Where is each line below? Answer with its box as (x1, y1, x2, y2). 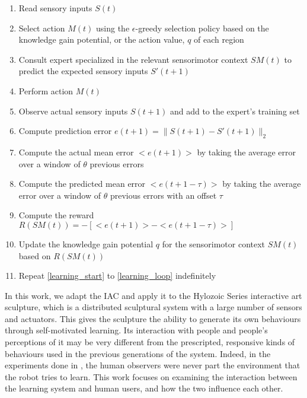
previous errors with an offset (110, 189, 217, 201)
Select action (18, 21, 65, 34)
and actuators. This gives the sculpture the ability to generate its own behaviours (5, 312, 301, 324)
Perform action (18, 84, 73, 97)
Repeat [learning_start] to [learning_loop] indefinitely (18, 269, 216, 282)
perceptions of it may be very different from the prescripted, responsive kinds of (5, 336, 295, 348)
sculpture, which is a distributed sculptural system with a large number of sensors (5, 301, 302, 313)
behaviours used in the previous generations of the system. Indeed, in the (5, 347, 271, 359)
